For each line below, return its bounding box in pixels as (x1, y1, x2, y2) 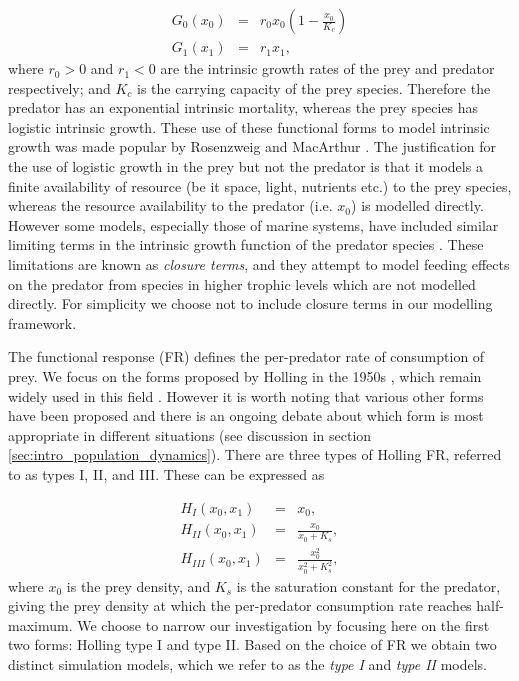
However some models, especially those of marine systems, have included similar (8, 214, 499, 235)
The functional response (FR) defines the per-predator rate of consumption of (8, 346, 485, 367)
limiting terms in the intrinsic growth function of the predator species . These (8, 234, 484, 255)
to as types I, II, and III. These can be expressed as (8, 463, 325, 484)
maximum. (8, 614, 73, 635)
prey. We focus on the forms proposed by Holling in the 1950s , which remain (8, 365, 482, 386)
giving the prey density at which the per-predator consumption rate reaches (8, 595, 472, 616)
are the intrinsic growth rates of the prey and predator (160, 58, 495, 79)
